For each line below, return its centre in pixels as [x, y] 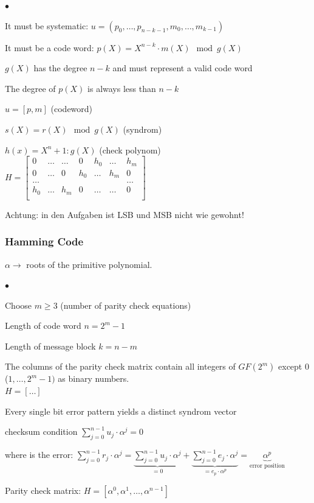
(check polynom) [130, 149]
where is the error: [39, 455]
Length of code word [43, 325]
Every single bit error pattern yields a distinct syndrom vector [121, 411]
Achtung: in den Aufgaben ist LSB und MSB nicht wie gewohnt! [125, 214]
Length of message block [50, 346]
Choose [19, 305]
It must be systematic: [47, 25]
